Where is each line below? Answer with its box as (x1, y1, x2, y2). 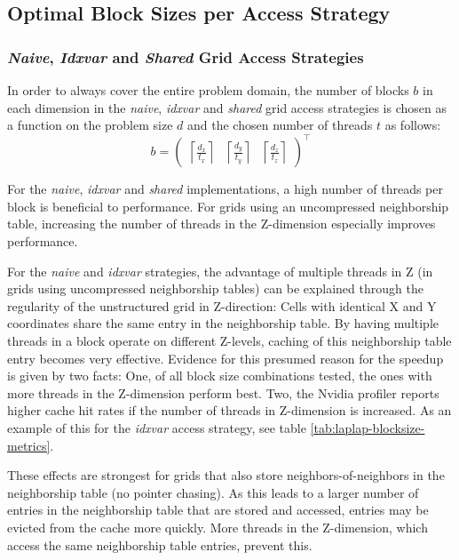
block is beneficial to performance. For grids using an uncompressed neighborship (7, 196, 449, 215)
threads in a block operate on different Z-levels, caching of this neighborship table (7, 332, 452, 350)
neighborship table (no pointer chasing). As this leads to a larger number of (7, 483, 419, 501)
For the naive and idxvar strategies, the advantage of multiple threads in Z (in (7, 261, 433, 280)
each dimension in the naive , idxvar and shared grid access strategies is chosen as (7, 98, 447, 116)
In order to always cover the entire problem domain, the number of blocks (7, 81, 409, 99)
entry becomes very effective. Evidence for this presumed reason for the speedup (7, 348, 444, 367)
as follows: (384, 116, 441, 134)
